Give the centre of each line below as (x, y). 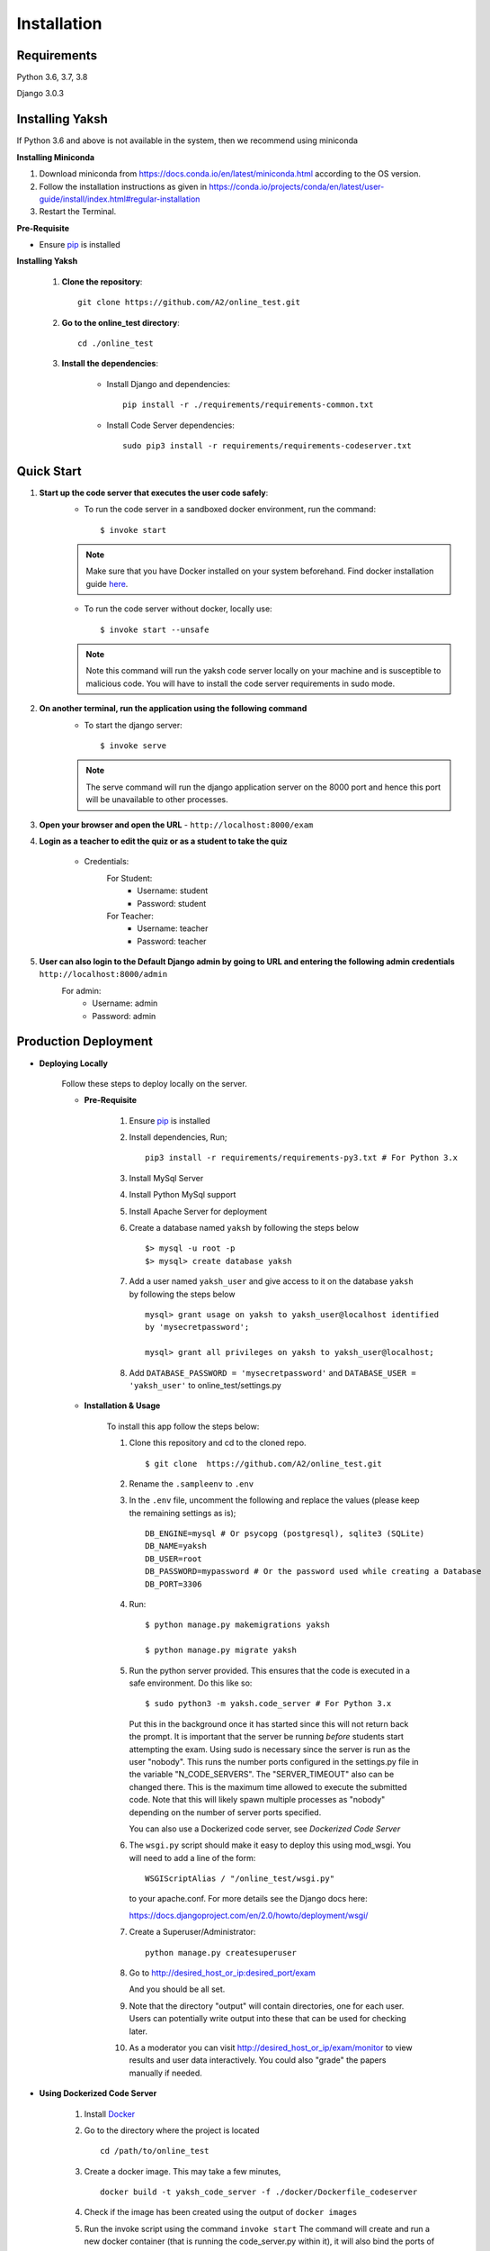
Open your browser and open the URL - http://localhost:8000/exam (176, 825)
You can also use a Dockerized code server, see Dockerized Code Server (265, 1829)
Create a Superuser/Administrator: (192, 1932)
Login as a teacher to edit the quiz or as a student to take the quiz (163, 841)
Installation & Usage (122, 1406)
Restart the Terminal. (78, 212)
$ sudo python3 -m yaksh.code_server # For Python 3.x (268, 1704)
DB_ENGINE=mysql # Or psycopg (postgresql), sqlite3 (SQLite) (285, 1534)
